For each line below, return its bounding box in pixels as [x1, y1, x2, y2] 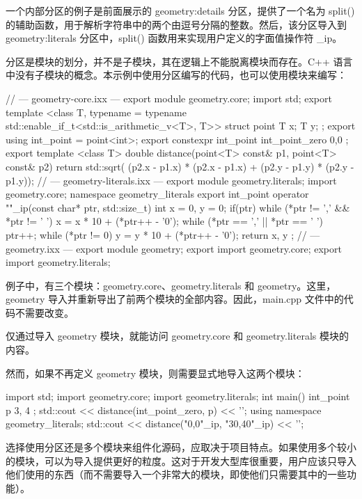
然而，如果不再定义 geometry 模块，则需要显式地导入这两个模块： [6, 365, 305, 380]
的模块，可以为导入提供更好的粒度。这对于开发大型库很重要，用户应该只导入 [6, 453, 356, 468]
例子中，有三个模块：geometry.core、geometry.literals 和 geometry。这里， [6, 278, 336, 292]
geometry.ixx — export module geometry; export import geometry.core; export [6, 241, 342, 255]
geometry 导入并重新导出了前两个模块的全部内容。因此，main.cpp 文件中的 [6, 292, 344, 306]
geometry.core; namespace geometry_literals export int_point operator [6, 187, 309, 201]
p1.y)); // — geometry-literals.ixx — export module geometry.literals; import [6, 173, 337, 187]
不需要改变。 [15, 305, 74, 319]
